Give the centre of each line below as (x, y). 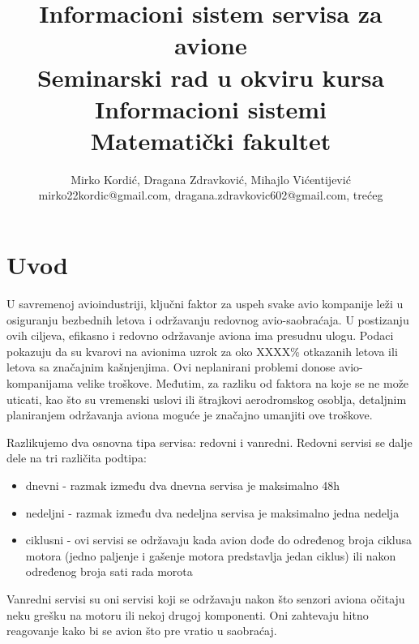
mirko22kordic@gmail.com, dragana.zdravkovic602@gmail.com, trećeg (211, 195)
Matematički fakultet (211, 140)
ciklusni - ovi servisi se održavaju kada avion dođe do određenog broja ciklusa (218, 540)
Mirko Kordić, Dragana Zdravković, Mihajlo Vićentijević (211, 179)
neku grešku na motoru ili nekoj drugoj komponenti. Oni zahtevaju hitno (188, 614)
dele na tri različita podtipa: (77, 458)
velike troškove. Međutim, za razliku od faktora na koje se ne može (243, 382)
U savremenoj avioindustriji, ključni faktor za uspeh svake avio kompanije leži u (205, 303)
